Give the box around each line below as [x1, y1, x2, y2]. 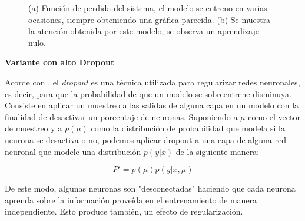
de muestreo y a [5, 122, 62, 134]
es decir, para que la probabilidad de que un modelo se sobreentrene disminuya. [5, 87, 292, 100]
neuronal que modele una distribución [5, 145, 141, 157]
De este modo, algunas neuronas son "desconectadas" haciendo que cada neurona [5, 182, 296, 194]
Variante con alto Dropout [5, 56, 115, 68]
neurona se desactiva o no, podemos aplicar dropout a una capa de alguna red [5, 133, 286, 146]
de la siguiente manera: [175, 145, 260, 157]
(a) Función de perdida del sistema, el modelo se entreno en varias [28, 2, 267, 14]
